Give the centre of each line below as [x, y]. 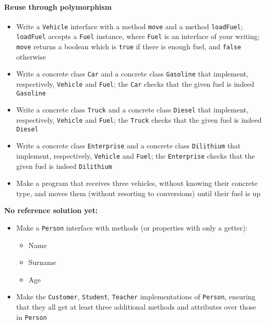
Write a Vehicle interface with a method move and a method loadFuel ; [129, 26]
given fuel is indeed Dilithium [64, 166]
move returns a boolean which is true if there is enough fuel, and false [129, 46]
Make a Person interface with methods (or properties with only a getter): [132, 228]
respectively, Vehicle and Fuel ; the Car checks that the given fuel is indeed [135, 84]
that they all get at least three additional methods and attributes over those [136, 307]
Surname [42, 262]
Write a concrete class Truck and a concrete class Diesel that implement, [132, 110]
